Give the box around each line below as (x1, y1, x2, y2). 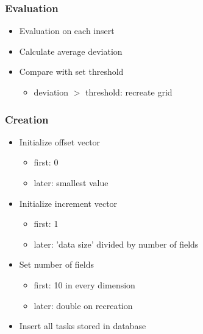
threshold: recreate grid (85, 86, 173, 98)
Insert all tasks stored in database (19, 319, 146, 332)
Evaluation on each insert (19, 24, 115, 37)
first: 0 (34, 156, 59, 169)
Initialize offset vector (19, 135, 101, 148)
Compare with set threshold (19, 65, 124, 78)
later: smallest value (34, 176, 109, 189)
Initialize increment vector (19, 197, 118, 209)
